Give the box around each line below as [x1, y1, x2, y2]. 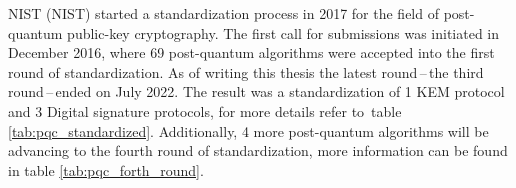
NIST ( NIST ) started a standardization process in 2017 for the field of [8, 3, 439, 23]
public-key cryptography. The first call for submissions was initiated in [67, 22, 500, 43]
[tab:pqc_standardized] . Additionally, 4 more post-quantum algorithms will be [8, 120, 489, 141]
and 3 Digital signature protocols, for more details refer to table [8, 100, 402, 121]
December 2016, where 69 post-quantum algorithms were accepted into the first [8, 42, 495, 63]
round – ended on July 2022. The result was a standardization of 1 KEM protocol [8, 81, 505, 102]
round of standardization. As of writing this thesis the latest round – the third [8, 61, 484, 82]
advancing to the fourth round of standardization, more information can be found [8, 140, 508, 161]
